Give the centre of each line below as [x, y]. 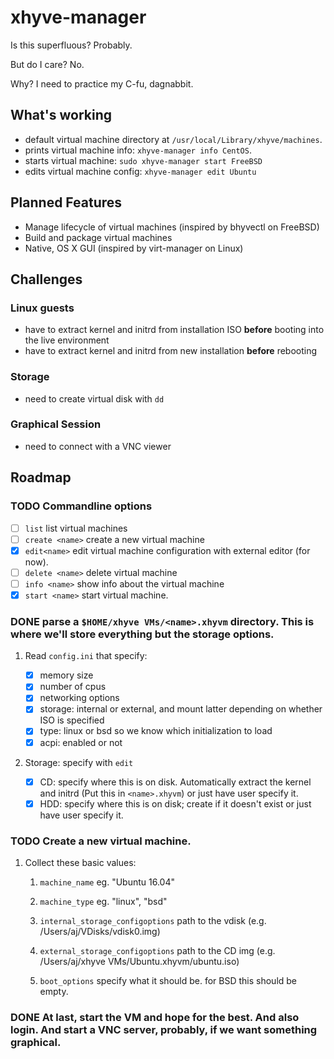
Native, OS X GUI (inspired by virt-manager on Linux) [134, 248]
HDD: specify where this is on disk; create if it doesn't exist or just [175, 803]
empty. [54, 991]
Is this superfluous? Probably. [71, 45]
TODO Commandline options [81, 506]
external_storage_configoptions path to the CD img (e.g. [157, 950]
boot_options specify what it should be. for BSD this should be [168, 980]
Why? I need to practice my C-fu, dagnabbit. [102, 83]
